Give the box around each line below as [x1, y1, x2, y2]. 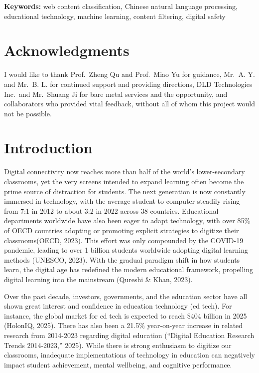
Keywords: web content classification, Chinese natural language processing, [4, 1, 238, 11]
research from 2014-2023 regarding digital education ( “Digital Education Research [4, 330, 255, 340]
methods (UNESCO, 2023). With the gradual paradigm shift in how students [4, 254, 240, 265]
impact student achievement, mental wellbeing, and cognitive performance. [4, 359, 232, 370]
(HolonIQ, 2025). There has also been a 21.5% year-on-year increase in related [4, 320, 243, 331]
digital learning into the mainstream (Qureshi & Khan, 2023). [4, 274, 193, 284]
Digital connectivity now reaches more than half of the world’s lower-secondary [4, 166, 245, 177]
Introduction [4, 137, 93, 158]
